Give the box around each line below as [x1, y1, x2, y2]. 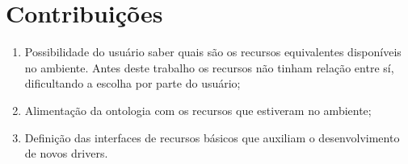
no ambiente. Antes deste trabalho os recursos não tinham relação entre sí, [24, 59, 394, 76]
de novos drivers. [24, 145, 108, 162]
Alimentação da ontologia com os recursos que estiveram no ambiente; [24, 101, 372, 118]
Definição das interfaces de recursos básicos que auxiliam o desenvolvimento [24, 129, 400, 146]
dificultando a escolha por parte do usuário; [24, 75, 241, 92]
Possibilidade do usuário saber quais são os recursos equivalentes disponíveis [24, 43, 402, 60]
